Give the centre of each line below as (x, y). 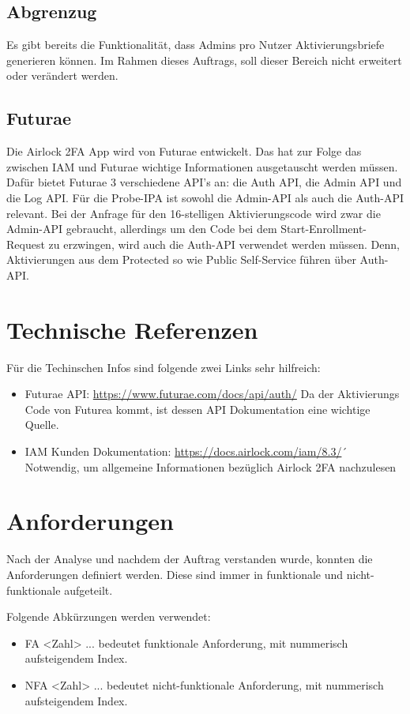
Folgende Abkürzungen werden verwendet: (109, 616)
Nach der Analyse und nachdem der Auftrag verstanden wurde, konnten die (190, 559)
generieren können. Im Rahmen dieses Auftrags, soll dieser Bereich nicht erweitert (204, 60)
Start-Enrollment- (324, 229)
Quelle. (42, 425)
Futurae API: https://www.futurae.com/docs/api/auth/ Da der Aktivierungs (212, 394)
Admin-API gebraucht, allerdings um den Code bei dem (142, 229)
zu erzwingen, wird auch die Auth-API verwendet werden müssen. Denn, (224, 244)
